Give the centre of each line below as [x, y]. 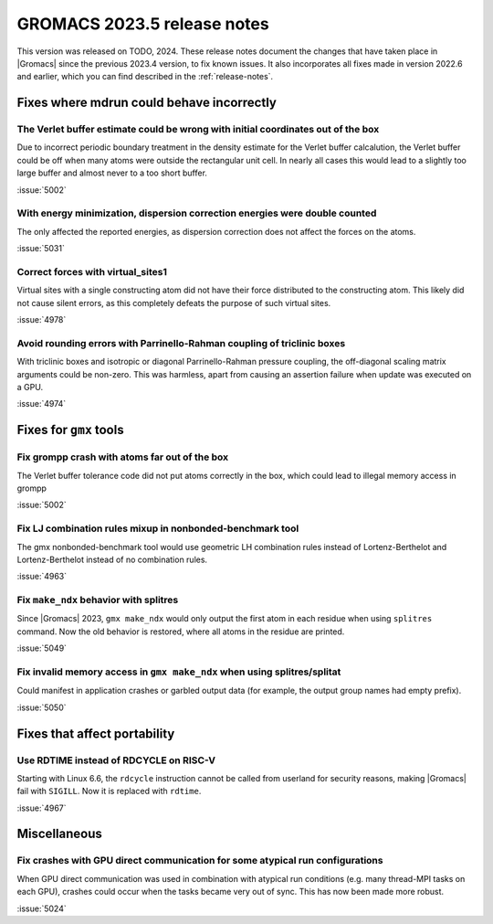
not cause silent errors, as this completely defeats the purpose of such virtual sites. [174, 303]
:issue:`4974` [42, 404]
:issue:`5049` [42, 648]
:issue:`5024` [42, 908]
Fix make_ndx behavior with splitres [98, 600]
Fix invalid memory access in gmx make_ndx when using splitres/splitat [179, 672]
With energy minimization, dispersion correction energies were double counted [197, 213]
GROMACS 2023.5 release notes [143, 24]
